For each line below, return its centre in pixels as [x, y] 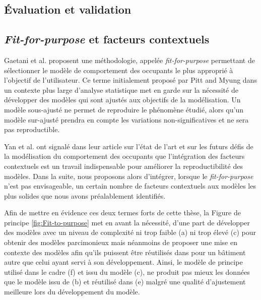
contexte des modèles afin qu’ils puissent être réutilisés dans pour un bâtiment [125, 252]
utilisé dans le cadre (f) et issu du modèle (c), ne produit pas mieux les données [127, 272]
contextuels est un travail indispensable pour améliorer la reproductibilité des [123, 166]
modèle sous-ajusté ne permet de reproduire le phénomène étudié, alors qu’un [124, 109]
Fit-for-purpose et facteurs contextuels [107, 39]
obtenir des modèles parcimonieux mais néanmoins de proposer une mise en [121, 242]
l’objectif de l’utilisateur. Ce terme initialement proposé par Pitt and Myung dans [130, 80]
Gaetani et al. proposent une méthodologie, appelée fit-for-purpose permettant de [129, 60]
